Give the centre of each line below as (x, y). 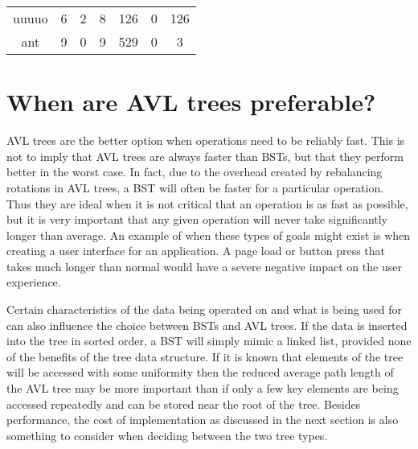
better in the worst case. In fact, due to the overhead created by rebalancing (195, 172)
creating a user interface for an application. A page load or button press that (196, 251)
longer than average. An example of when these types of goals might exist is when (209, 235)
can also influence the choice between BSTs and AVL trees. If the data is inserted (207, 325)
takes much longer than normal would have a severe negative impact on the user (204, 266)
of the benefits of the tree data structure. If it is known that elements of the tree (205, 356)
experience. (34, 282)
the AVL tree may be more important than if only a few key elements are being (203, 388)
